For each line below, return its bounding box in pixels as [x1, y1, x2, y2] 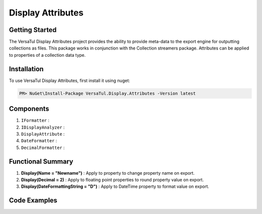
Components [9, 105, 49, 113]
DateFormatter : [21, 138, 57, 144]
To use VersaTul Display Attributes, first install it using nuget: [9, 78, 131, 83]
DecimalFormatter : [21, 145, 65, 150]
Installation [9, 65, 44, 73]
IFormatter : [21, 117, 49, 123]
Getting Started [9, 26, 57, 34]
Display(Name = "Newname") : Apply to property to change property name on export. [21, 170, 195, 176]
